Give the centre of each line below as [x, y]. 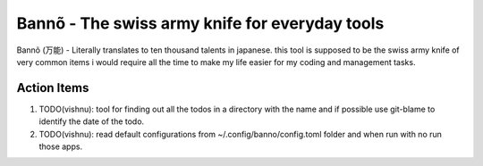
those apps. [61, 146]
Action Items [53, 88]
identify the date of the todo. [92, 121]
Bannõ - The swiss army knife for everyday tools [200, 23]
